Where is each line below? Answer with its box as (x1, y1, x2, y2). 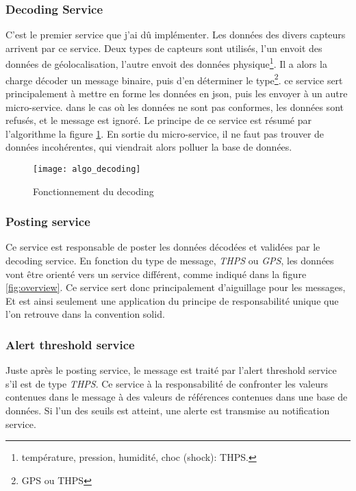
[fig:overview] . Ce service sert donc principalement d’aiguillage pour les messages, (5, 280, 346, 294)
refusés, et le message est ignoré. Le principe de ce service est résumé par (5, 113, 311, 127)
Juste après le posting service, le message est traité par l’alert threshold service (5, 363, 337, 377)
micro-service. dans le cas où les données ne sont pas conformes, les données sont (5, 99, 344, 114)
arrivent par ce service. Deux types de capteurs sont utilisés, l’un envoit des (5, 40, 322, 55)
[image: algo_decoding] (33, 164, 141, 174)
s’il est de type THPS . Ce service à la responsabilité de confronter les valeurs (5, 376, 328, 390)
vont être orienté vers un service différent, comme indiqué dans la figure (5, 266, 307, 281)
